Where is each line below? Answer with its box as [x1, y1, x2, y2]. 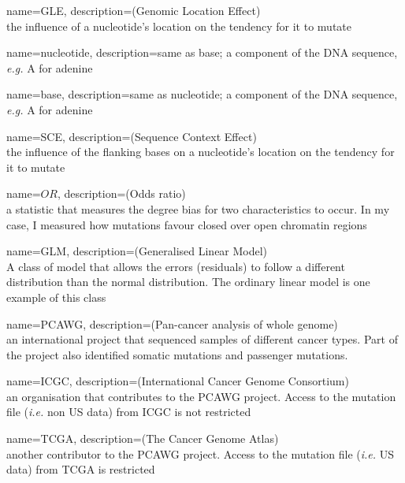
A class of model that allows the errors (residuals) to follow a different [6, 258, 345, 274]
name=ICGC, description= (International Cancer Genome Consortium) [6, 373, 349, 389]
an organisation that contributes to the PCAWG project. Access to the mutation [6, 388, 396, 404]
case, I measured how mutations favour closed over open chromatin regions [6, 216, 367, 232]
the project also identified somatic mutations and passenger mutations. [6, 346, 348, 362]
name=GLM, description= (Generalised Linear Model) [6, 243, 268, 259]
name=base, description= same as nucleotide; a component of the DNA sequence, [6, 86, 398, 102]
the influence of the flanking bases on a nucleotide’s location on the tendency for [6, 143, 395, 160]
